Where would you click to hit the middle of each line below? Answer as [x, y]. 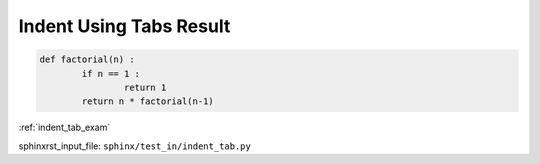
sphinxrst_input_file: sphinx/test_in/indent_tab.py [135, 146]
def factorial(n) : [87, 59]
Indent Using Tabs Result [124, 26]
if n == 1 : [110, 73]
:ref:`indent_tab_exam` [64, 127]
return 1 [145, 87]
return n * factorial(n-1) [147, 101]
